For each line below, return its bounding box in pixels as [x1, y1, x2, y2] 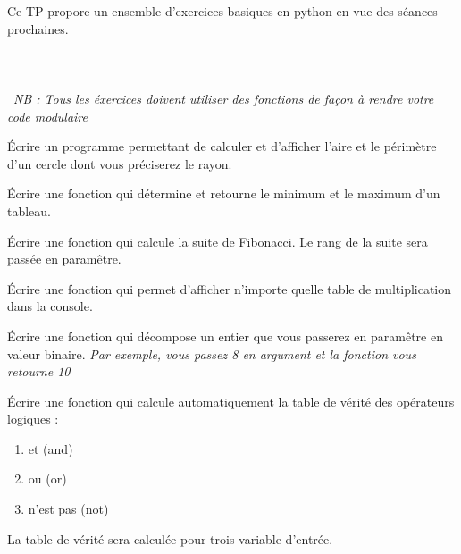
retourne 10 [7, 362, 71, 381]
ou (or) [28, 469, 67, 488]
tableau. [7, 201, 52, 220]
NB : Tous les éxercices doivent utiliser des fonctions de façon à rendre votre [13, 88, 434, 107]
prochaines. [7, 19, 69, 38]
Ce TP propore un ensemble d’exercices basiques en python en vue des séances [7, 2, 438, 20]
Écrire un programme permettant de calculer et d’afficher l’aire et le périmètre [7, 137, 437, 155]
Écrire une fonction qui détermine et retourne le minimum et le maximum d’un [7, 184, 440, 203]
